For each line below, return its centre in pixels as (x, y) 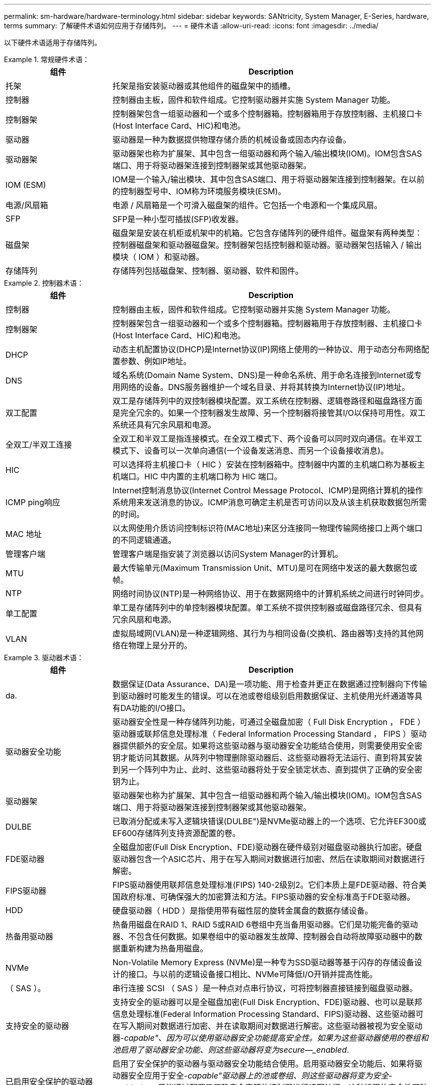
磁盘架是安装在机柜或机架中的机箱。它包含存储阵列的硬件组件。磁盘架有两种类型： (267, 233)
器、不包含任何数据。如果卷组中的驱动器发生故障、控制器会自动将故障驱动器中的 (263, 936)
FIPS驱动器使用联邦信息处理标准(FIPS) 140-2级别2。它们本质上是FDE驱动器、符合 (266, 885)
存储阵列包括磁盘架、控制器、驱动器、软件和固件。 (208, 271)
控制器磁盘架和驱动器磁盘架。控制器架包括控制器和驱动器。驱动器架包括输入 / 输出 (267, 245)
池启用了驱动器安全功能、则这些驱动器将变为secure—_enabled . (231, 1050)
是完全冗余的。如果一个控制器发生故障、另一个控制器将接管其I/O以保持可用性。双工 (269, 413)
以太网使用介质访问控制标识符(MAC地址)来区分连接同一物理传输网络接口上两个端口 (267, 528)
